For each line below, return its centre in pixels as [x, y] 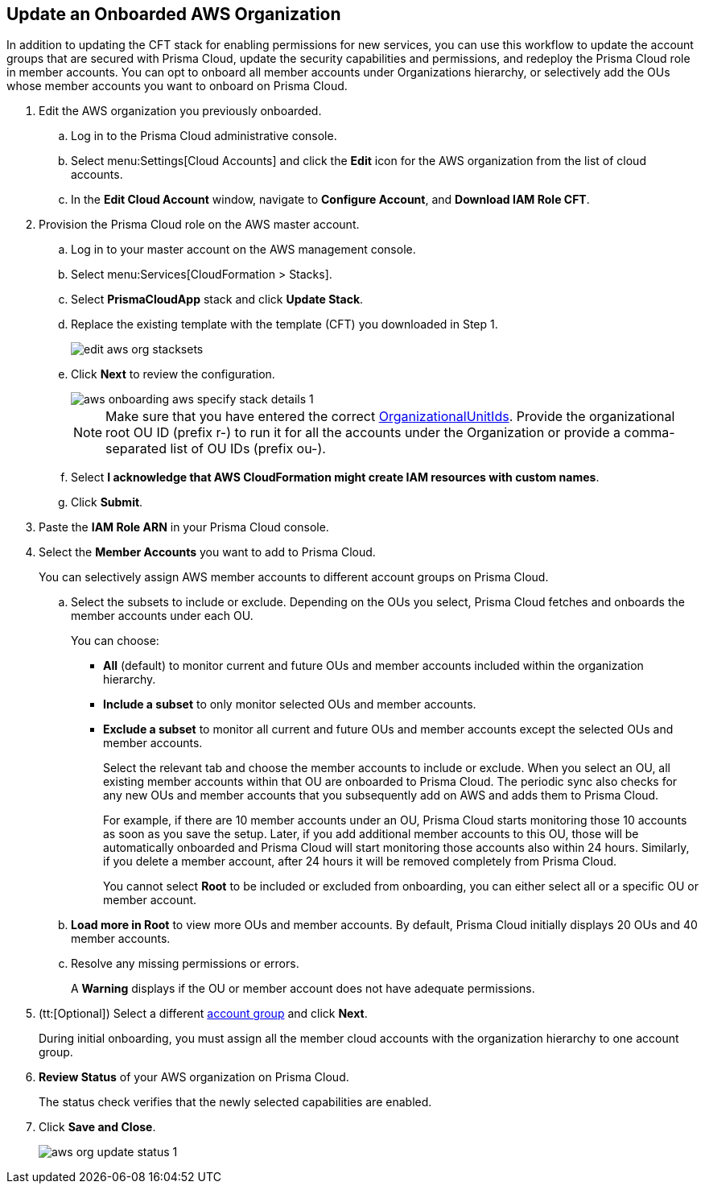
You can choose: [115, 641]
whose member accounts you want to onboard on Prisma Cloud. [177, 86]
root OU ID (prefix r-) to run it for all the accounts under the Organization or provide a [363, 433]
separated [136, 449]
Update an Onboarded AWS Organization [174, 14]
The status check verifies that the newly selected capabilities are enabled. [235, 1102]
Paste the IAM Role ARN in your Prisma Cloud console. [184, 527]
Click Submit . [107, 502]
